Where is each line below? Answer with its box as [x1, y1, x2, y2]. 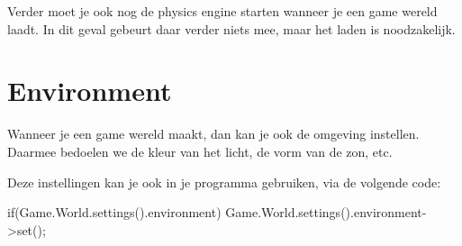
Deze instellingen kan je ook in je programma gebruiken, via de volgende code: [7, 172, 441, 191]
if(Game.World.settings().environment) [7, 203, 222, 222]
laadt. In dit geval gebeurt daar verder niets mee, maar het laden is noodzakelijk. [7, 19, 456, 38]
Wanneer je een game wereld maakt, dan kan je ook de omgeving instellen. [7, 124, 420, 143]
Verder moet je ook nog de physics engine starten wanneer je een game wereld [7, 2, 438, 20]
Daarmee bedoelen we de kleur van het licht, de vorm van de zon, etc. [7, 141, 393, 160]
